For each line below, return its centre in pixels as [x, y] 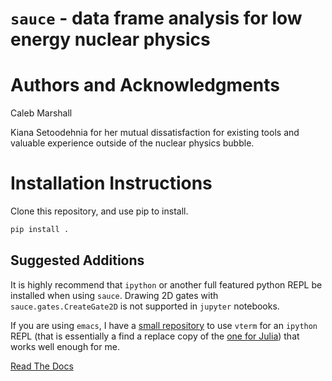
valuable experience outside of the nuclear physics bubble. [132, 143]
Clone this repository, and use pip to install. [99, 211]
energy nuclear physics [110, 39]
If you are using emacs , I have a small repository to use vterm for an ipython [164, 325]
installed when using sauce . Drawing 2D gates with [114, 295]
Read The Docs [42, 366]
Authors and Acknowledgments [145, 85]
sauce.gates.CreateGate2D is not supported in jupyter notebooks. [145, 306]
